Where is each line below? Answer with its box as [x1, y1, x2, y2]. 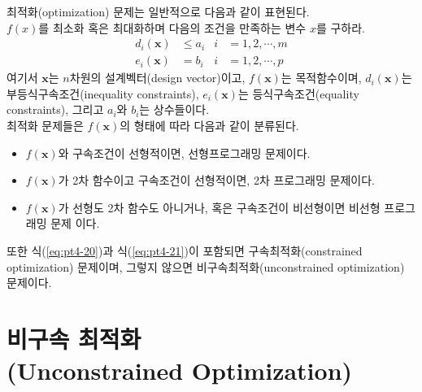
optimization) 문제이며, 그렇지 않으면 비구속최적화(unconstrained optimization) [7, 258, 405, 275]
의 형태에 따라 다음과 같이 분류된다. [120, 117, 299, 134]
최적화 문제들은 [7, 117, 84, 134]
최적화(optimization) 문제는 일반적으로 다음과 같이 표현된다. [7, 3, 310, 20]
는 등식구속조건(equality [237, 85, 359, 102]
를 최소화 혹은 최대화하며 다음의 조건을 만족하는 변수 [38, 19, 307, 36]
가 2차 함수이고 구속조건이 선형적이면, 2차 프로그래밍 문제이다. [58, 172, 375, 189]
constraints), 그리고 [7, 101, 104, 118]
